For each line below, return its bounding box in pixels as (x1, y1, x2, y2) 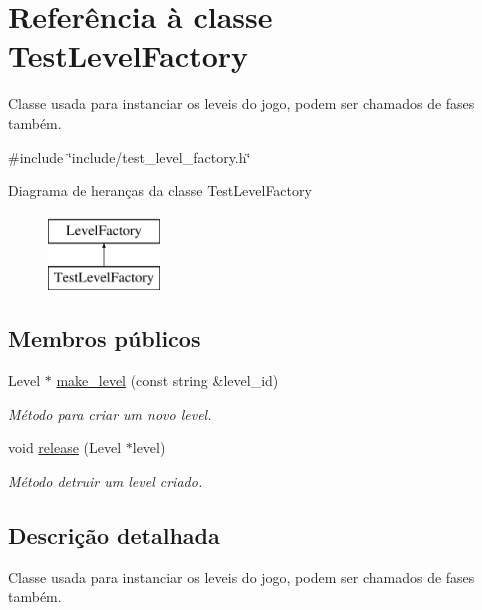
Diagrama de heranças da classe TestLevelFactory (8, 180, 312, 201)
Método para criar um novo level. (8, 403, 212, 424)
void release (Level (8, 437, 122, 458)
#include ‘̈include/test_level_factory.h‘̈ (8, 146, 251, 167)
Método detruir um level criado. (8, 470, 203, 491)
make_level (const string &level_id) (56, 370, 279, 391)
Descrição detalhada (8, 519, 220, 550)
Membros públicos (8, 323, 201, 354)
